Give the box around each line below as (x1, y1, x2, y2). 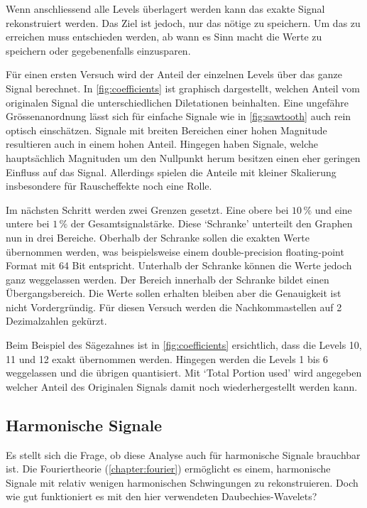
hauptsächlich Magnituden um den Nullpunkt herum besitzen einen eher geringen (6, 150, 361, 165)
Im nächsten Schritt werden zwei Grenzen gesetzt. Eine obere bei (6, 202, 289, 217)
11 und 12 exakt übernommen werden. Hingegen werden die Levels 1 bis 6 (6, 351, 328, 366)
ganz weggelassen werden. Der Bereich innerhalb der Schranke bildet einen (6, 271, 329, 286)
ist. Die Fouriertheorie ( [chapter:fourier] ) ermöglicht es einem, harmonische (6, 461, 331, 476)
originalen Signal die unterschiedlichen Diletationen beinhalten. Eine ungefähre (6, 94, 349, 109)
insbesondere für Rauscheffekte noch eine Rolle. (6, 178, 212, 193)
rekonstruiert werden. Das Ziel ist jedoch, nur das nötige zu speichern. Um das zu (6, 15, 361, 30)
